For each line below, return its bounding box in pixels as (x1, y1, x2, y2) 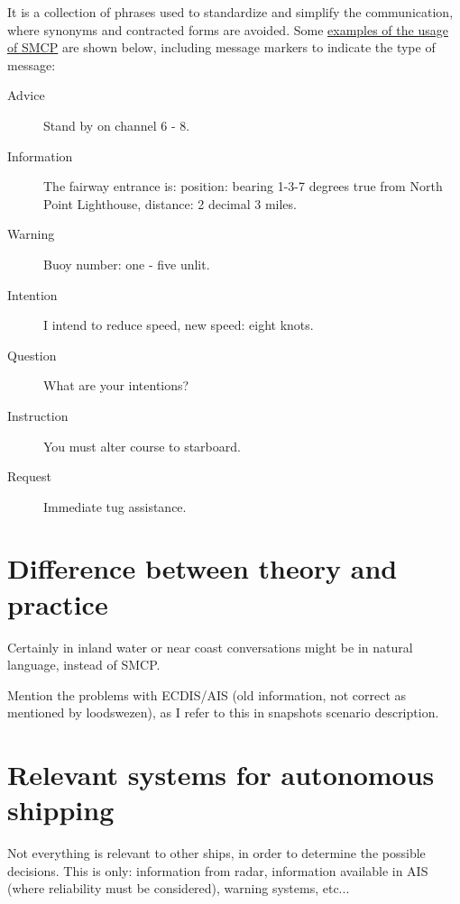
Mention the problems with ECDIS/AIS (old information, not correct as (7, 685, 407, 704)
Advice (7, 86, 45, 105)
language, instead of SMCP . (7, 655, 161, 674)
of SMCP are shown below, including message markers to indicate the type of (7, 38, 436, 57)
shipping (7, 791, 115, 828)
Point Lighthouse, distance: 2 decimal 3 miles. (43, 194, 297, 213)
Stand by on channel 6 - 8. (43, 115, 190, 134)
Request (7, 467, 51, 486)
